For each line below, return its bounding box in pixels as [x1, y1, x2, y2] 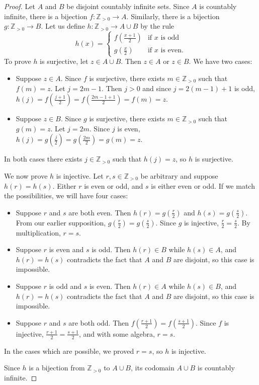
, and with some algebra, [78, 328, 155, 339]
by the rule [140, 21, 175, 31]
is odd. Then [92, 244, 131, 255]
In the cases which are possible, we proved [4, 345, 134, 356]
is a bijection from [29, 362, 85, 373]
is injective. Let [56, 170, 104, 181]
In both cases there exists [4, 153, 82, 164]
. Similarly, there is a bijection [126, 11, 220, 21]
